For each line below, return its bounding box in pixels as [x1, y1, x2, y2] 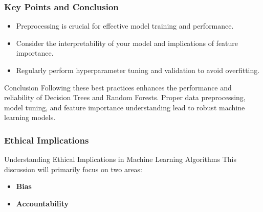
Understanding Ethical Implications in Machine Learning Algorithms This [4, 154, 236, 164]
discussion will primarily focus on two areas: [4, 163, 143, 174]
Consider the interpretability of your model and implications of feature [16, 37, 238, 48]
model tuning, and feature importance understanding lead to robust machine [4, 102, 245, 112]
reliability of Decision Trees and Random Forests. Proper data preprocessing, [4, 92, 246, 103]
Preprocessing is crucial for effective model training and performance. [16, 20, 234, 31]
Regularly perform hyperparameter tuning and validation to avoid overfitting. [16, 65, 260, 75]
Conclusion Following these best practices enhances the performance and [4, 82, 232, 92]
